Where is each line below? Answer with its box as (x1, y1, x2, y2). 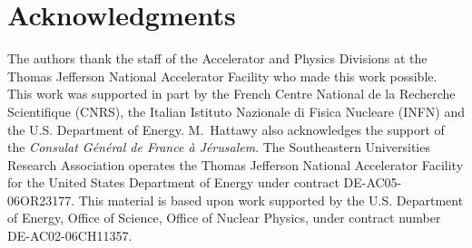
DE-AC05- (343, 173, 402, 192)
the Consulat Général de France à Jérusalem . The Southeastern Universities (7, 138, 430, 157)
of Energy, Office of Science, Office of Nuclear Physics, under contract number (7, 208, 441, 227)
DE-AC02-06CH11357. (7, 226, 133, 245)
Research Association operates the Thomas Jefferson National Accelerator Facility (7, 155, 464, 174)
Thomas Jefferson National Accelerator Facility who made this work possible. (7, 66, 438, 85)
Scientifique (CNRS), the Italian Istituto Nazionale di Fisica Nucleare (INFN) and (7, 101, 466, 120)
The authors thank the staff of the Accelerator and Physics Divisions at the (7, 49, 428, 68)
